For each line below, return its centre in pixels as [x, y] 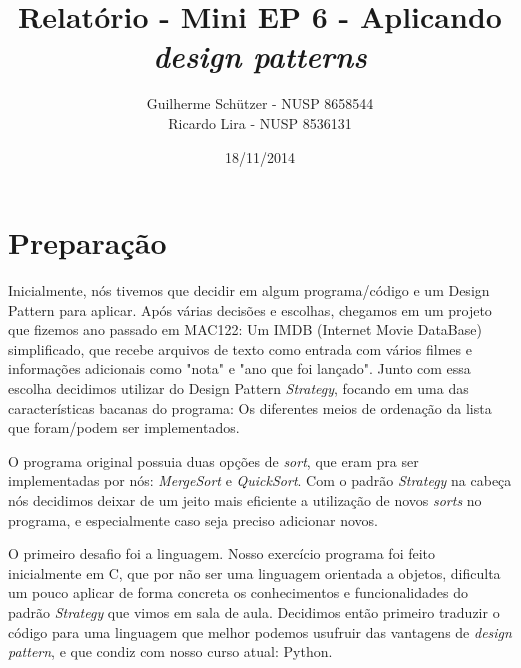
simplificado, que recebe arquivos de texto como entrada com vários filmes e [240, 348]
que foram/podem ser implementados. [124, 427]
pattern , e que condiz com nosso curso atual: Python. [170, 651]
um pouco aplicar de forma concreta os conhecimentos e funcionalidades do [238, 592]
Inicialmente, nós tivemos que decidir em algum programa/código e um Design [249, 290]
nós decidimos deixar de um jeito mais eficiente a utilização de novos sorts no [245, 499]
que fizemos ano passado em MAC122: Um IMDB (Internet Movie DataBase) [245, 329]
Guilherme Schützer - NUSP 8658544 [260, 103]
